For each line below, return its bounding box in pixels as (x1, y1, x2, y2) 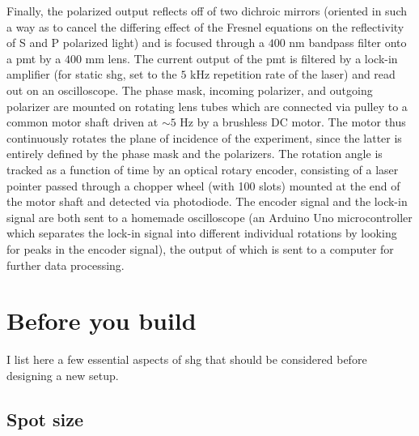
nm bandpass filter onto (289, 34, 407, 51)
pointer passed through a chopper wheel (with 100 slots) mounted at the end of (6, 177, 400, 194)
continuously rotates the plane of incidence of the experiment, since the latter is (6, 129, 402, 146)
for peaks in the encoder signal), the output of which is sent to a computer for (6, 240, 394, 257)
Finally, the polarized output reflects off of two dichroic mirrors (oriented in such (6, 2, 407, 19)
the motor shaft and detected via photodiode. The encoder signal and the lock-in (6, 193, 408, 210)
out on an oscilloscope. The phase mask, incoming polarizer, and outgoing (6, 81, 373, 98)
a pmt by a (6, 49, 61, 66)
